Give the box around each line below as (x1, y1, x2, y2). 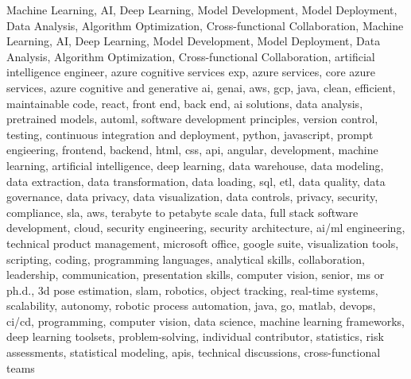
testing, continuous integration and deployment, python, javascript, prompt (6, 126, 374, 142)
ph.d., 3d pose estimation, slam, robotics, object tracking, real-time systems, (6, 281, 378, 298)
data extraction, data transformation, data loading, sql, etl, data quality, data (6, 172, 386, 189)
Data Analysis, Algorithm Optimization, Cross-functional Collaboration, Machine (6, 17, 404, 33)
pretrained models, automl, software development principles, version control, (6, 110, 378, 127)
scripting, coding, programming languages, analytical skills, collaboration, (6, 250, 365, 267)
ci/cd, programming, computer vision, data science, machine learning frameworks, (6, 312, 405, 329)
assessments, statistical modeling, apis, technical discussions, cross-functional (6, 344, 381, 361)
